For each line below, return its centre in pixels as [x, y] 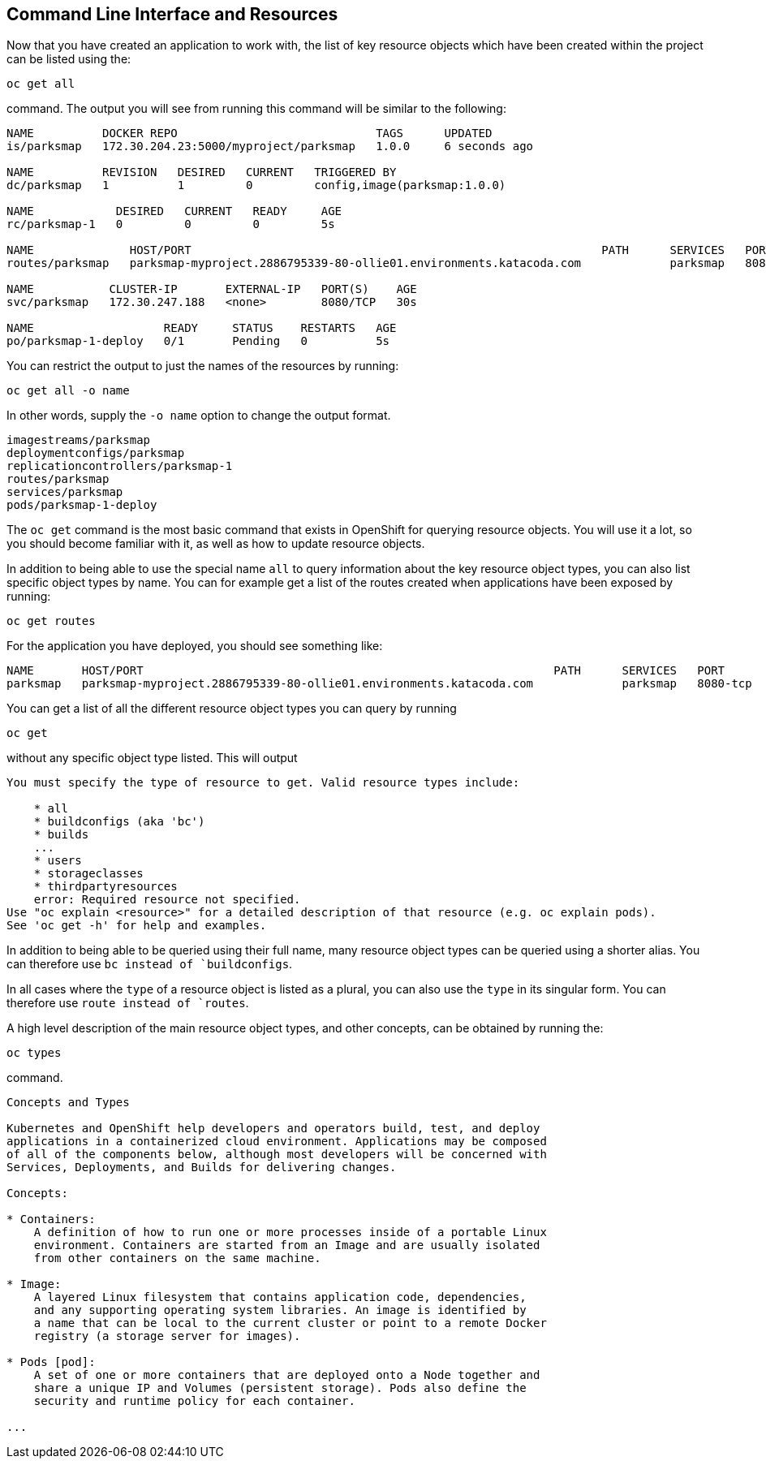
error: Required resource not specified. [167, 900]
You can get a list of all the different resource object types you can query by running [232, 709]
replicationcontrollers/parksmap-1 [120, 466]
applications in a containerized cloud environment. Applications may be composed [277, 1142]
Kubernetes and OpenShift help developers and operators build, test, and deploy [273, 1129]
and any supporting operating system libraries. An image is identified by [280, 1310]
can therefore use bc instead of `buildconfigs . [150, 964]
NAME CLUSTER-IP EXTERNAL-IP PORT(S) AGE [212, 289]
